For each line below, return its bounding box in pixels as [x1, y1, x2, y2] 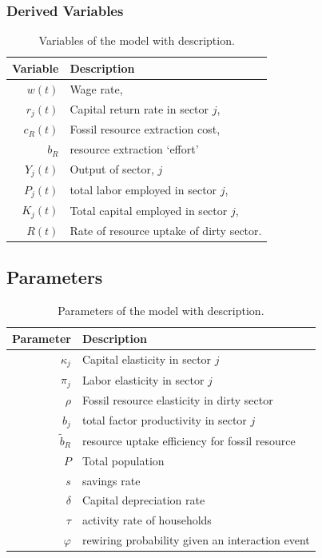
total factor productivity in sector [81, 412, 247, 428]
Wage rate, [70, 80, 123, 97]
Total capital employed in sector [70, 201, 228, 218]
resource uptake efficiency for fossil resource [81, 432, 296, 448]
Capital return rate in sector [70, 100, 209, 117]
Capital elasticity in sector [81, 351, 212, 368]
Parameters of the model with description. [58, 302, 264, 319]
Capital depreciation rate [81, 492, 205, 508]
